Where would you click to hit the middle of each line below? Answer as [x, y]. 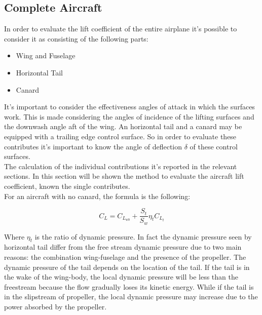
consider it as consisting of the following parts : [76, 38]
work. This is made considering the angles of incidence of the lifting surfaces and [129, 116]
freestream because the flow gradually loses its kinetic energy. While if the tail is [129, 286]
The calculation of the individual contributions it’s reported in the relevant [121, 166]
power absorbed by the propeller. [55, 306]
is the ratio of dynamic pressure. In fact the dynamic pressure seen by [143, 236]
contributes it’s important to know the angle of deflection [93, 146]
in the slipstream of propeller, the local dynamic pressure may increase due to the [131, 297]
